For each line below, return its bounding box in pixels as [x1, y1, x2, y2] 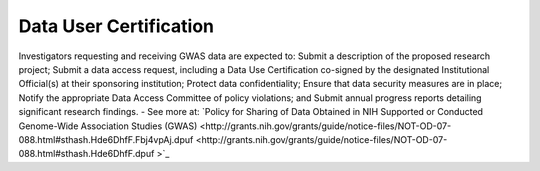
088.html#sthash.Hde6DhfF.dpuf [18, 148, 155, 160]
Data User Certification [18, 15, 215, 37]
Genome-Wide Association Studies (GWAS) [18, 120, 198, 132]
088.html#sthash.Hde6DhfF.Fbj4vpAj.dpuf [18, 133, 194, 145]
